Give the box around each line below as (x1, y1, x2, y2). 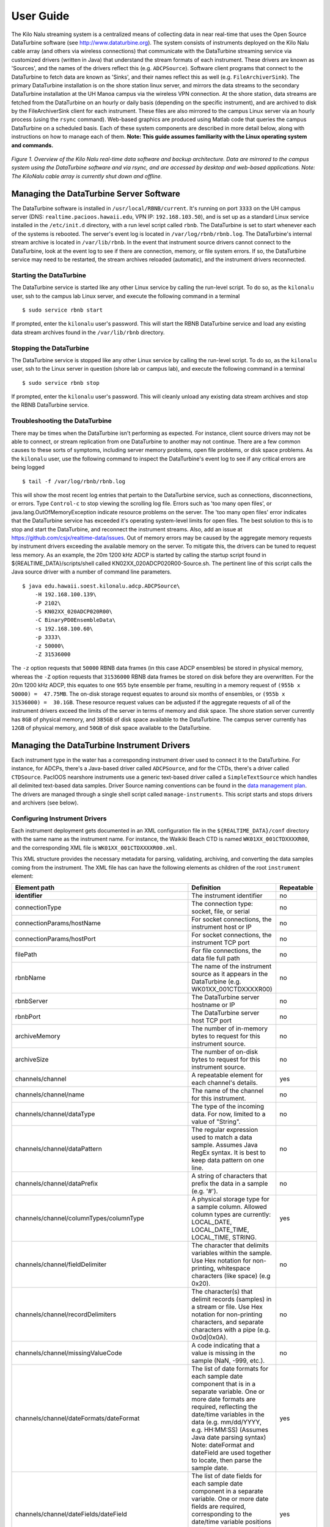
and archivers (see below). (11, 799, 79, 806)
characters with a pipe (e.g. (191, 1325, 271, 1334)
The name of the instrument (191, 962, 272, 971)
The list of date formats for (191, 1365, 269, 1373)
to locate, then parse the (191, 1456, 262, 1465)
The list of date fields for (191, 1472, 262, 1481)
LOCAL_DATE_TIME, (191, 1225, 249, 1234)
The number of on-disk (191, 1048, 258, 1056)
